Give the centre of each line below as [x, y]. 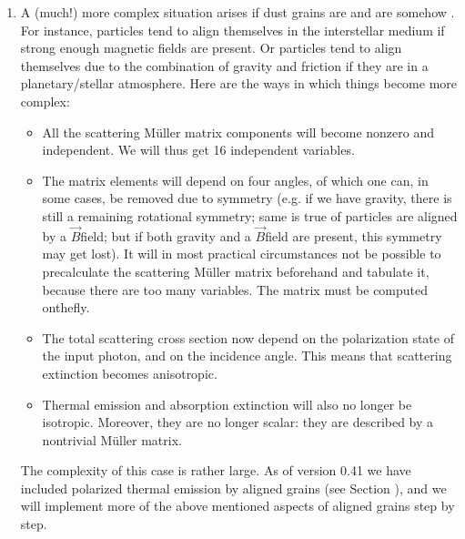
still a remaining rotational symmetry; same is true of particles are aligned [250, 215]
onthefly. [66, 307]
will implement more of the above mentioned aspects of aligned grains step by [238, 506]
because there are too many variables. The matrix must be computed [235, 289]
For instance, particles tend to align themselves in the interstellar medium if [232, 30]
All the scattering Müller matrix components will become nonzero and [238, 132]
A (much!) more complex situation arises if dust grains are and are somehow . [238, 12]
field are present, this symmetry [354, 235]
